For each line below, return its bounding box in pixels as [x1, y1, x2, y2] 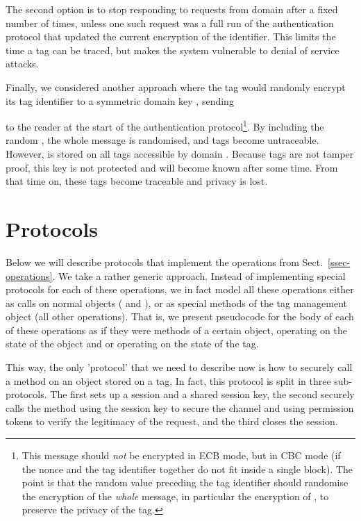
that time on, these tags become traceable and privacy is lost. [6, 174, 268, 188]
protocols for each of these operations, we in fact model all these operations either [6, 282, 354, 297]
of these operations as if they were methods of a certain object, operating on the [6, 322, 348, 337]
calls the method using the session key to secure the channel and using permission [6, 400, 354, 415]
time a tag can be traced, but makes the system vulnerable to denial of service [6, 42, 339, 57]
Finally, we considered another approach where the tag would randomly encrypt [6, 79, 346, 94]
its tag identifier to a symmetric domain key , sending [6, 93, 234, 108]
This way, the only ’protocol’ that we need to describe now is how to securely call [6, 360, 353, 374]
